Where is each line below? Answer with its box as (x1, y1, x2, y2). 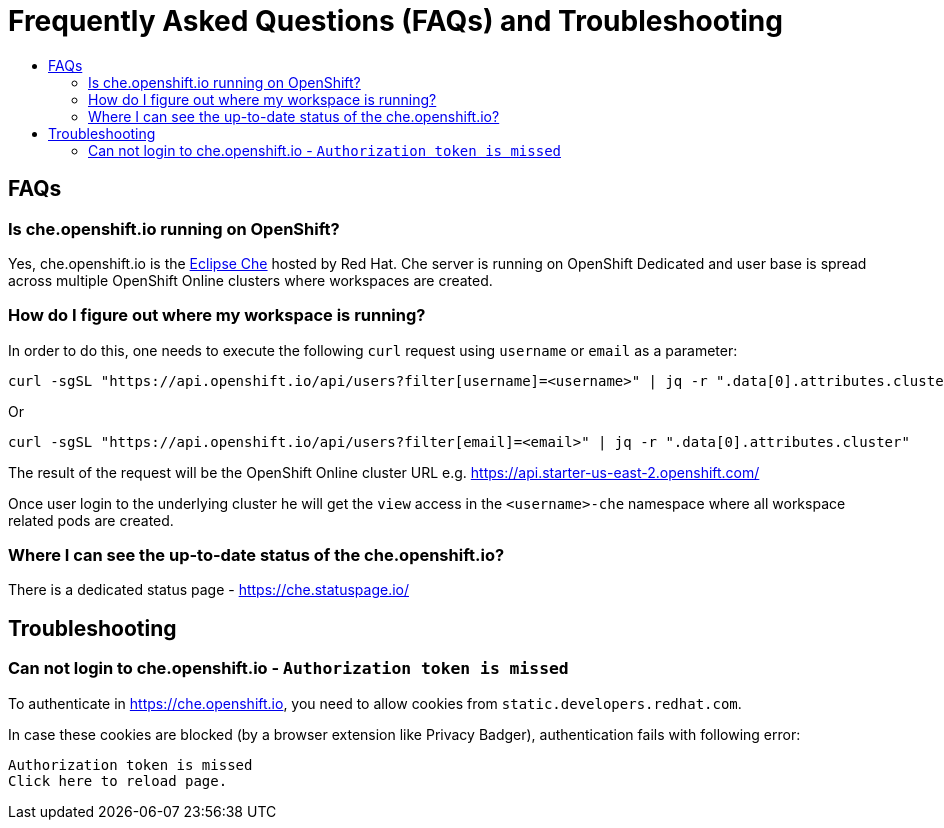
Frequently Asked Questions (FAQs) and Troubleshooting (8, 4, 783, 38)
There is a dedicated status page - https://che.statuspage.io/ (8, 581, 409, 599)
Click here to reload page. (8, 772, 228, 789)
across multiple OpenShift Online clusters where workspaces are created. (8, 271, 493, 289)
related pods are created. (8, 511, 174, 529)
